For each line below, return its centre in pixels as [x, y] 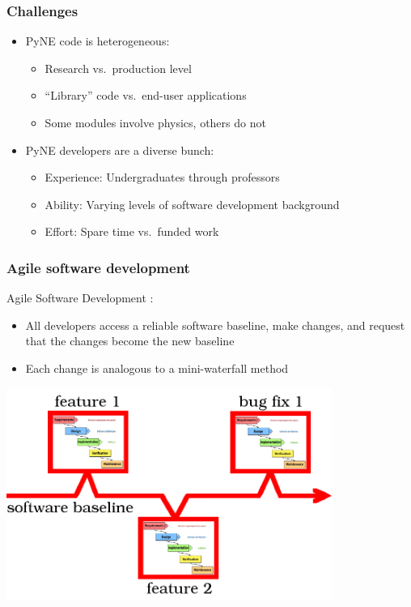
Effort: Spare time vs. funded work [132, 231]
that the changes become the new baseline [130, 341]
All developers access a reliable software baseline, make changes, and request [215, 325]
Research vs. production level [118, 68]
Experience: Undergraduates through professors [162, 177]
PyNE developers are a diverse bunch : [120, 150]
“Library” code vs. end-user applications [146, 95]
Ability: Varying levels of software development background [192, 204]
